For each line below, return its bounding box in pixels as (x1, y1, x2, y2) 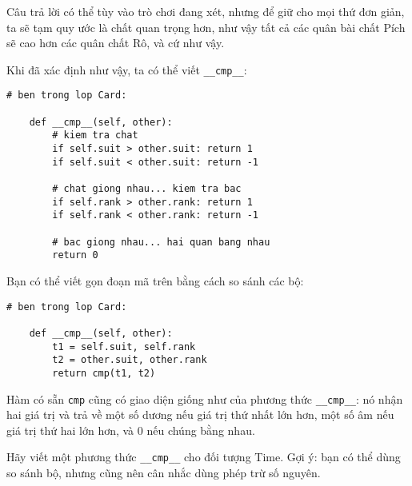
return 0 (52, 249, 98, 261)
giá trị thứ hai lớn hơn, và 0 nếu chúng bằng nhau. (6, 421, 255, 438)
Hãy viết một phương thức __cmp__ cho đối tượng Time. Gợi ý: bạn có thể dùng (6, 448, 401, 465)
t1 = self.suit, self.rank (52, 341, 196, 353)
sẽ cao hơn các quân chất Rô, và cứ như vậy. (6, 34, 225, 51)
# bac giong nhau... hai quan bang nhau (52, 236, 270, 248)
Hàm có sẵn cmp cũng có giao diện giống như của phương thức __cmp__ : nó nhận (6, 390, 403, 407)
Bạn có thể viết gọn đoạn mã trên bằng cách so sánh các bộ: (6, 272, 304, 289)
